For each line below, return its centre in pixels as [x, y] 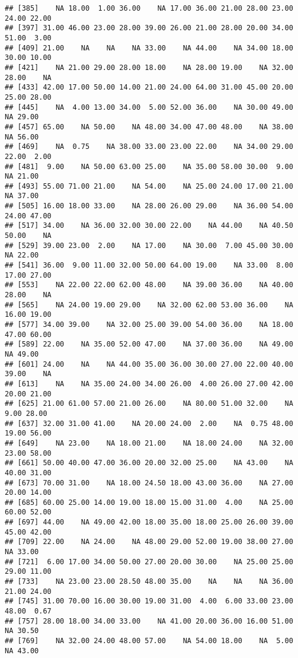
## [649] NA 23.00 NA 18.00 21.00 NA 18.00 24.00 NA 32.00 [149, 443]
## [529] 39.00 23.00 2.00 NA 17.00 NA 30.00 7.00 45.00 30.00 [149, 245]
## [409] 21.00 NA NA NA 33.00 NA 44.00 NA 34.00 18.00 [149, 48]
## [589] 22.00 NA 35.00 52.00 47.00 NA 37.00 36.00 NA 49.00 [149, 344]
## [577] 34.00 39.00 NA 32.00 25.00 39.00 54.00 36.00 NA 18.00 [149, 325]
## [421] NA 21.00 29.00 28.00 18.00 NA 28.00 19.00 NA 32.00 [149, 67]
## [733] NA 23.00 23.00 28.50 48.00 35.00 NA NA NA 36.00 [149, 582]
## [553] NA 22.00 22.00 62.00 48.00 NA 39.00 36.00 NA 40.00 [149, 285]
